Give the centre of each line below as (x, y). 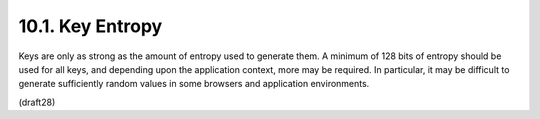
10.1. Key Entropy (90, 26)
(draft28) (37, 102)
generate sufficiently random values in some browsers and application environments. (194, 84)
